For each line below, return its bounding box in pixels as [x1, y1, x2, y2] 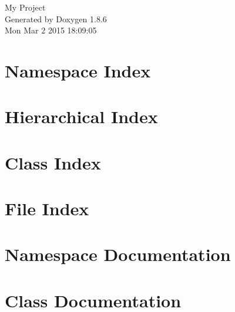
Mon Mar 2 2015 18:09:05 [5, 24, 97, 36]
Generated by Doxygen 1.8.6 [5, 12, 107, 25]
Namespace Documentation [5, 242, 231, 266]
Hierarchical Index [5, 104, 158, 128]
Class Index [5, 150, 101, 174]
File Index [5, 196, 89, 221]
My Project [5, 1, 46, 13]
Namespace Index [5, 58, 151, 82]
